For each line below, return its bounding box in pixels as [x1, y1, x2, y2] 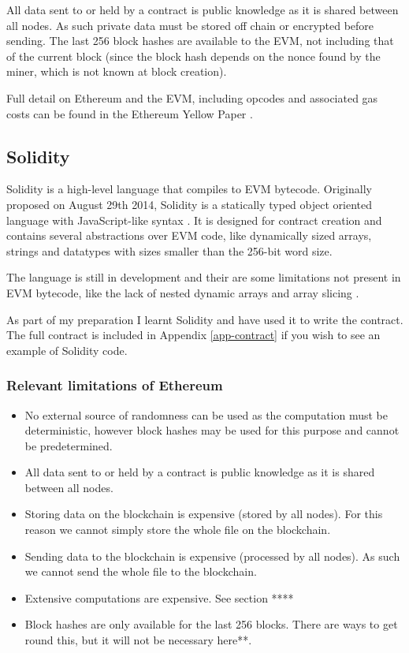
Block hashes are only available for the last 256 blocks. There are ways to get [24, 616, 398, 632]
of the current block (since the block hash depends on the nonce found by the [6, 47, 381, 64]
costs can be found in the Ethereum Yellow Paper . [6, 105, 253, 121]
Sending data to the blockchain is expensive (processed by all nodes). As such [24, 547, 400, 564]
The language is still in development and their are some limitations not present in [6, 269, 401, 285]
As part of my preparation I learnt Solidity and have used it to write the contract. [6, 311, 403, 327]
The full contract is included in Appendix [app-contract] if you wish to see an [6, 326, 381, 343]
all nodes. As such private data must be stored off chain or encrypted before [6, 17, 374, 33]
